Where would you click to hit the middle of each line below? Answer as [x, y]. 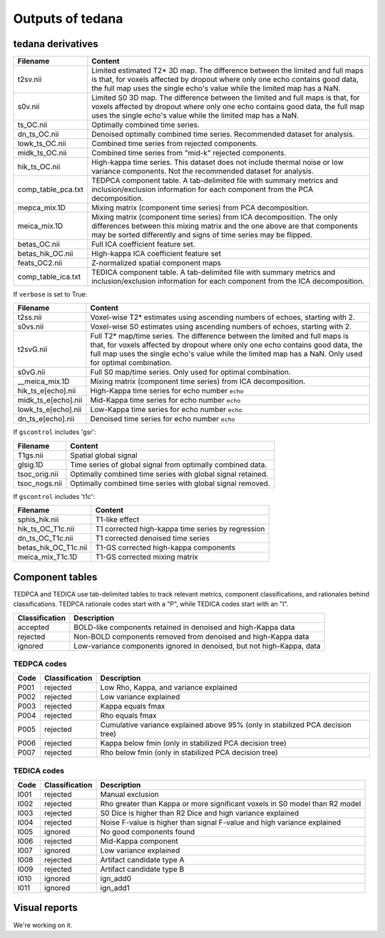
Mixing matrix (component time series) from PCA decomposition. [200, 208]
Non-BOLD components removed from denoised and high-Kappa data [191, 636]
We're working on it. [43, 925]
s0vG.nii [31, 372]
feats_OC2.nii [40, 263]
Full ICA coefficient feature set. [143, 244]
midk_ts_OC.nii [42, 153]
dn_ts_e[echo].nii [46, 419]
